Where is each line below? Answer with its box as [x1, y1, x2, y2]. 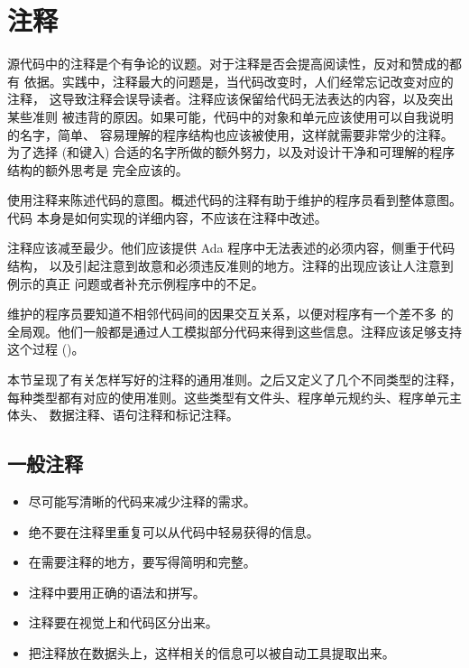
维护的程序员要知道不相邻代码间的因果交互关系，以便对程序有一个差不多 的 [7, 304, 454, 323]
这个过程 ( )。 [7, 339, 85, 358]
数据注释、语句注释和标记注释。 [49, 405, 239, 424]
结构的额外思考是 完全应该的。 [7, 160, 189, 179]
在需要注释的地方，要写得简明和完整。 [28, 552, 256, 571]
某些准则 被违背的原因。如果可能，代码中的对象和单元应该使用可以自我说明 [7, 107, 454, 125]
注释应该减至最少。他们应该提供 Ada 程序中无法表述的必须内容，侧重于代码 [7, 238, 455, 257]
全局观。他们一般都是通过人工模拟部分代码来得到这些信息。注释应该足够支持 [7, 321, 462, 340]
